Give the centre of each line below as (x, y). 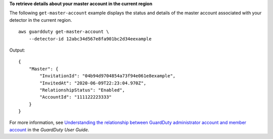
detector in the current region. (41, 20)
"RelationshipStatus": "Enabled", (82, 90)
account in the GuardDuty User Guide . (49, 129)
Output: (17, 50)
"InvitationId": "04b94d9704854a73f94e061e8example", (108, 76)
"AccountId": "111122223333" (76, 97)
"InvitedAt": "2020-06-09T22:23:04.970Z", (93, 83)
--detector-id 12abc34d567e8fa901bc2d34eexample (90, 39)
